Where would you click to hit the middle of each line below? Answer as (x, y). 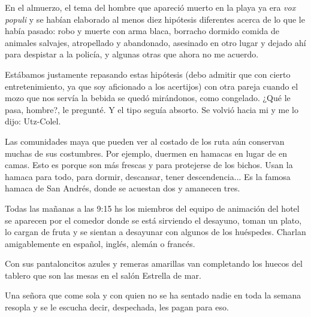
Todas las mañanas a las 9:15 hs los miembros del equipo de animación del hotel (152, 208)
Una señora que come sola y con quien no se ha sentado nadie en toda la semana (153, 295)
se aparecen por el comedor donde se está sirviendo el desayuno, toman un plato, (153, 220)
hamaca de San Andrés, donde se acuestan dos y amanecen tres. (123, 188)
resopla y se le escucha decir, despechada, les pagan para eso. (117, 307)
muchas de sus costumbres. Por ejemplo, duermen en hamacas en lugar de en (146, 153)
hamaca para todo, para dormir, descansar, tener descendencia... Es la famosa (148, 176)
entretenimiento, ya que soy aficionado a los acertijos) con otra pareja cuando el (152, 86)
